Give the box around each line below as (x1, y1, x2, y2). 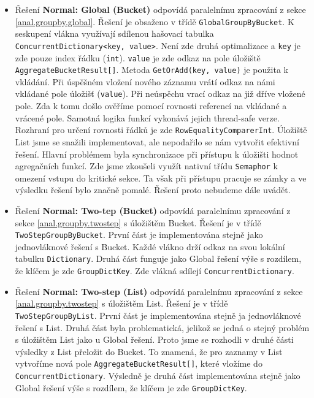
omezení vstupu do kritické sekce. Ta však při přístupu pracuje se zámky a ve (15, 171, 307, 184)
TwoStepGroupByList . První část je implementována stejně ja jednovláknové (15, 308, 301, 321)
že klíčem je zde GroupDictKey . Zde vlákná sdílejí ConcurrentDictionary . (15, 264, 294, 277)
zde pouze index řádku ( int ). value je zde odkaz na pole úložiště (15, 51, 261, 64)
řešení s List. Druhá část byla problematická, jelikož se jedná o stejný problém (15, 321, 310, 334)
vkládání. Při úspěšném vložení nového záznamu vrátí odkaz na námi (15, 75, 275, 88)
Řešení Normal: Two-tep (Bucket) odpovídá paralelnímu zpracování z (15, 204, 291, 216)
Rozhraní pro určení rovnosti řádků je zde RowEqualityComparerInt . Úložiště (15, 123, 307, 136)
